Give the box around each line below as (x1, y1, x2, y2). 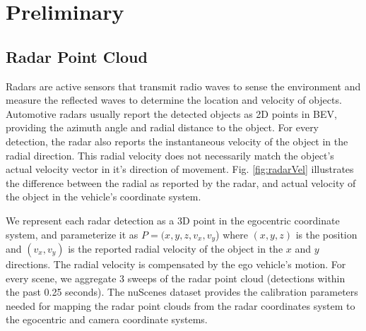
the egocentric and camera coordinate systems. (6, 312, 208, 327)
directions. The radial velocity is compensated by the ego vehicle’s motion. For (6, 256, 346, 271)
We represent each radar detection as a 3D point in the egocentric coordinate (6, 212, 340, 227)
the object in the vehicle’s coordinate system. (6, 189, 201, 204)
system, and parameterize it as (6, 227, 138, 241)
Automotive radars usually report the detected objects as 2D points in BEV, (6, 106, 337, 121)
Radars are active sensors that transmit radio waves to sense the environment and (6, 78, 361, 93)
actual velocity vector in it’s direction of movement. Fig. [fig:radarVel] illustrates (6, 162, 354, 176)
